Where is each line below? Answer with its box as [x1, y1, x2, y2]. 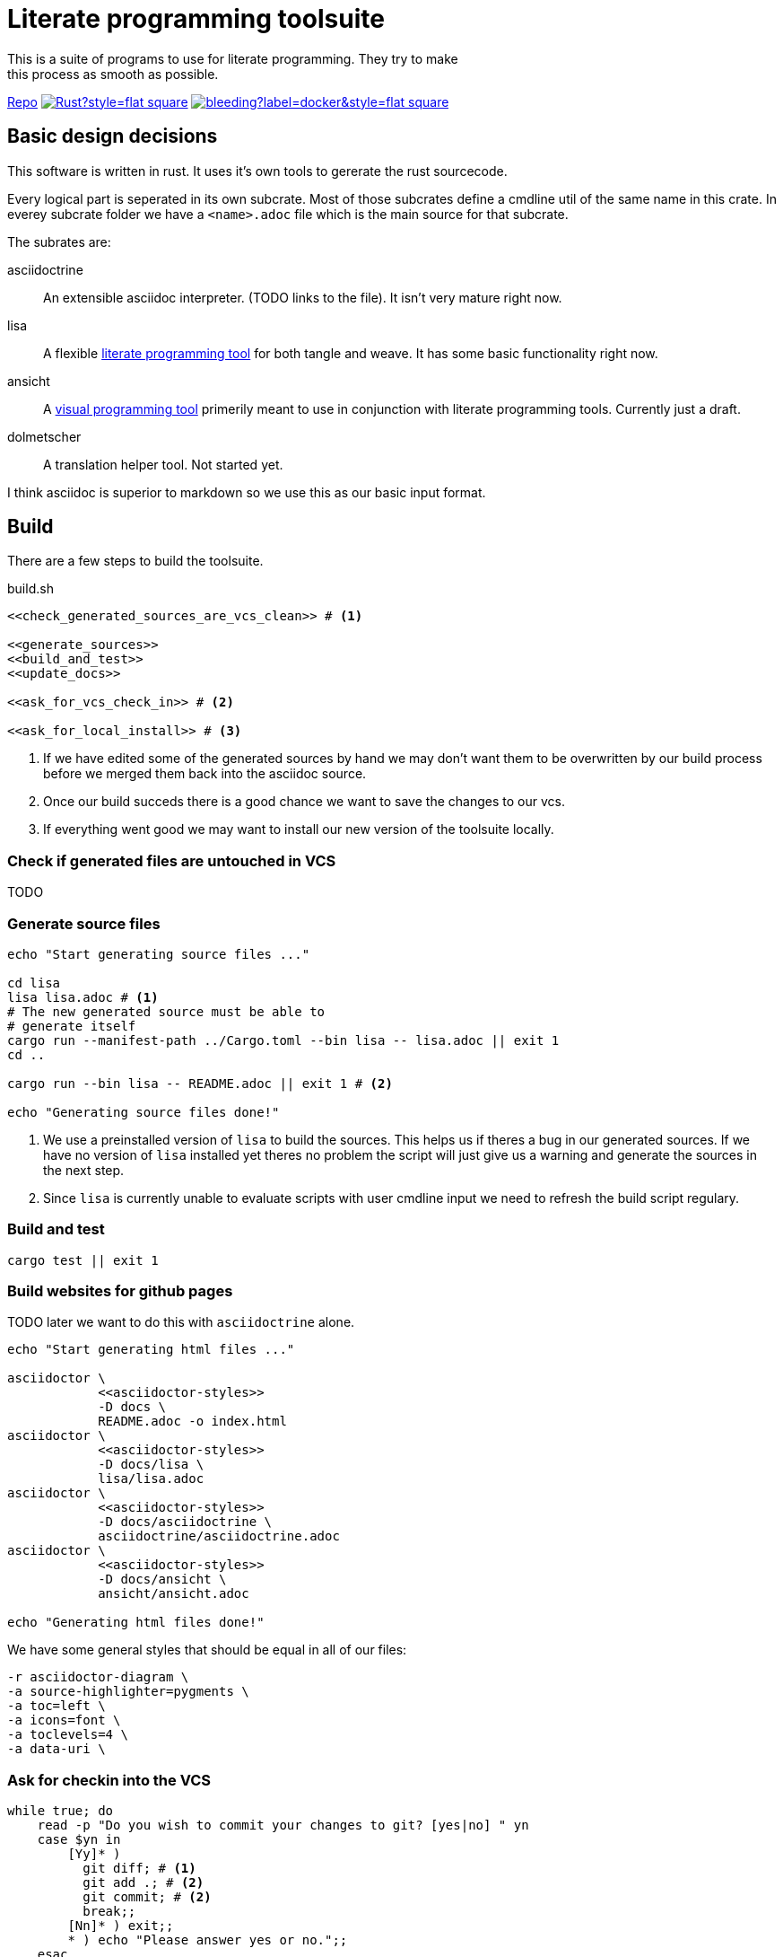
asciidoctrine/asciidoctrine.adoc [98, 1529, 340, 1544]
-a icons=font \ [7, 1713, 121, 1728]
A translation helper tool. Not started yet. [43, 456, 283, 472]
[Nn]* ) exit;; [67, 1918, 174, 1934]
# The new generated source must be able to [7, 1004, 326, 1019]
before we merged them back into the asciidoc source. [43, 766, 367, 782]
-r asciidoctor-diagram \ [7, 1670, 189, 1685]
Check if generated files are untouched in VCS [7, 851, 336, 870]
